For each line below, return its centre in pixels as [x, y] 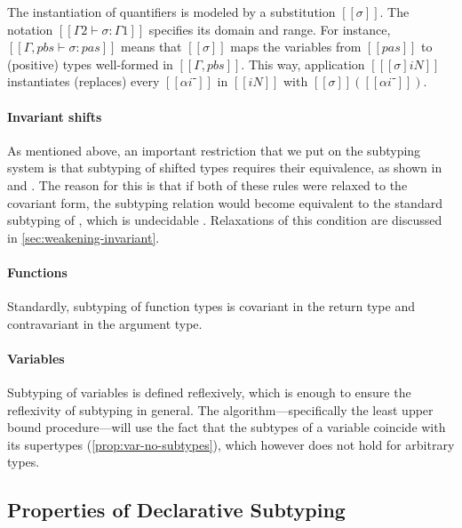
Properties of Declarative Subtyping [176, 510]
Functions [37, 272]
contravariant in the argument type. [105, 323]
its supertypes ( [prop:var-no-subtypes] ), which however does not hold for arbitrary [231, 444]
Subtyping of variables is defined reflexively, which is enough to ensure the [209, 392]
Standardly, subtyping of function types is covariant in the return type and [211, 306]
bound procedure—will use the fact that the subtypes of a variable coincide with [227, 427]
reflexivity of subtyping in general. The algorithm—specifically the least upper [220, 409]
